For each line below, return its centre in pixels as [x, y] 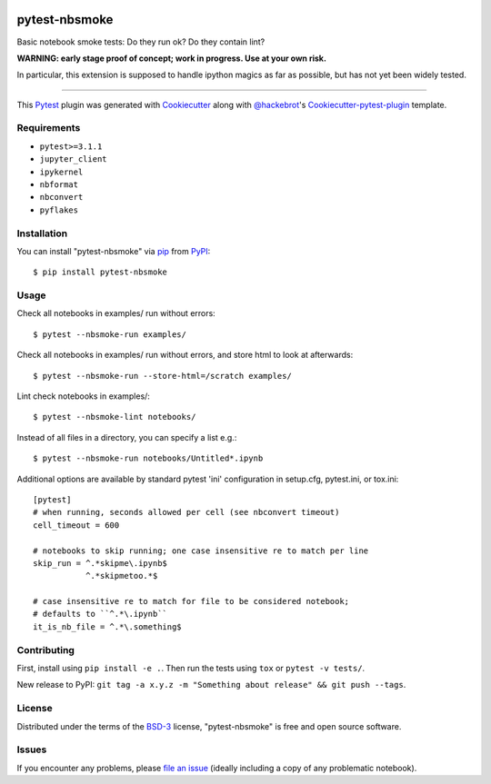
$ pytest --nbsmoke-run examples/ [110, 334]
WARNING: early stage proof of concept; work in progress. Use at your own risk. [172, 58]
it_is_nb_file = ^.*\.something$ [107, 626]
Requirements [49, 128]
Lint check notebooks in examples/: [83, 396]
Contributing [45, 650]
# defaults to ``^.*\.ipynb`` [100, 614]
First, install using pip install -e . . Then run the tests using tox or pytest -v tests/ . [191, 669]
